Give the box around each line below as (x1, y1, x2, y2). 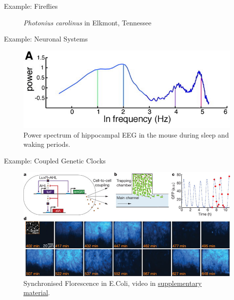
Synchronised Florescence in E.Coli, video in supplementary (23, 278, 202, 288)
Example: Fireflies (4, 1, 58, 11)
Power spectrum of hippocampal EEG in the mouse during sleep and (23, 129, 229, 140)
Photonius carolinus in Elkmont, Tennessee (23, 17, 152, 27)
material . (23, 287, 50, 298)
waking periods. (23, 139, 70, 149)
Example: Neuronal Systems (4, 34, 88, 44)
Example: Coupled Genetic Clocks (4, 155, 106, 165)
